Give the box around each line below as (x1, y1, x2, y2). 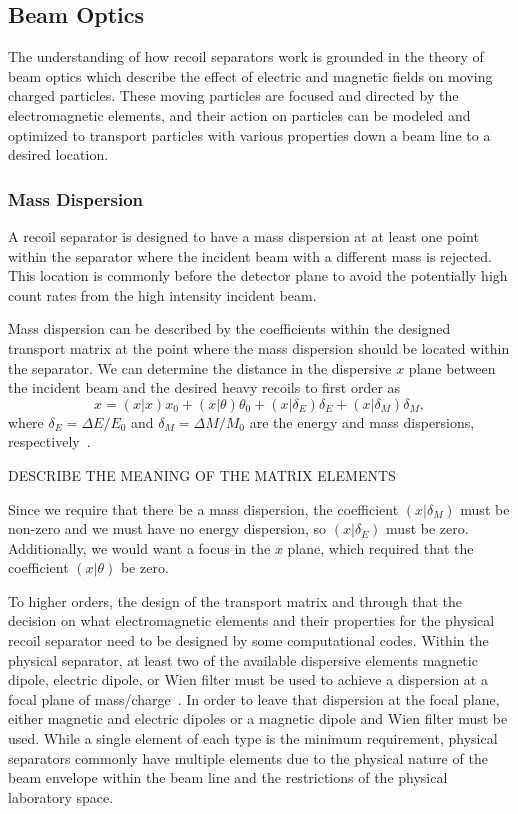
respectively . (8, 431, 91, 452)
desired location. (8, 144, 109, 165)
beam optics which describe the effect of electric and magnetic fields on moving (8, 65, 493, 86)
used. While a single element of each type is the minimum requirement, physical (8, 728, 498, 749)
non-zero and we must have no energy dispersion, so (8, 518, 327, 539)
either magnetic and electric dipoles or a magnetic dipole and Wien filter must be (8, 708, 508, 729)
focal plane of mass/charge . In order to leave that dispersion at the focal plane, (8, 688, 500, 709)
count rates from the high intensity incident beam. (8, 284, 317, 305)
